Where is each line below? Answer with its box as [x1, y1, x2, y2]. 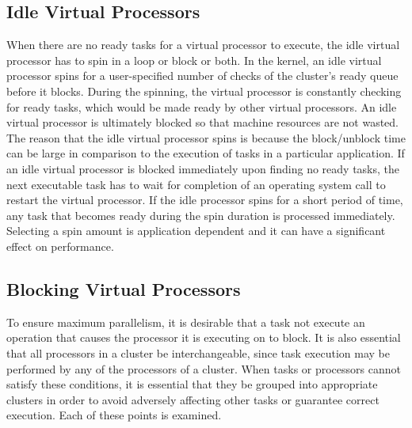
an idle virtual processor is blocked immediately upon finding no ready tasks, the [6, 160, 400, 176]
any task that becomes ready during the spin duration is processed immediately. [6, 206, 395, 223]
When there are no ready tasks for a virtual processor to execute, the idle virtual [6, 36, 400, 53]
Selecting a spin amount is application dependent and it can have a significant [6, 222, 386, 239]
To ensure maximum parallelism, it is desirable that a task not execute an [6, 313, 365, 330]
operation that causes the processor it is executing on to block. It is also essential [6, 329, 401, 346]
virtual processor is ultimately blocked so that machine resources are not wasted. [6, 114, 399, 131]
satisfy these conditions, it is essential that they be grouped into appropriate [6, 376, 378, 392]
